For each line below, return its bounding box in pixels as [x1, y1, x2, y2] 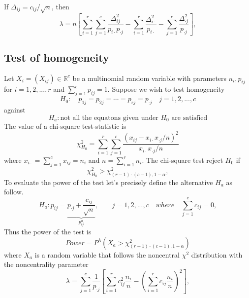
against [4, 105, 26, 115]
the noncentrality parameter [4, 259, 89, 269]
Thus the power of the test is [4, 226, 92, 236]
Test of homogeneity [4, 49, 109, 65]
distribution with [191, 249, 243, 260]
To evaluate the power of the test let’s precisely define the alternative [4, 177, 213, 187]
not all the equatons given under [60, 114, 158, 121]
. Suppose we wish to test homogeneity [107, 84, 225, 94]
